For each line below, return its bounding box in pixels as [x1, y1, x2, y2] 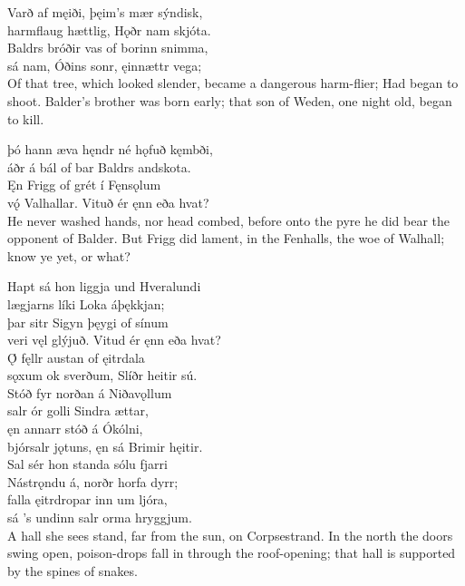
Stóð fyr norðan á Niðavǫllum [7, 383, 172, 402]
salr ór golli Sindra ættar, [7, 401, 149, 420]
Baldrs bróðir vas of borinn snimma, [7, 38, 208, 57]
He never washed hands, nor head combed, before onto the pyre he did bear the [7, 210, 450, 230]
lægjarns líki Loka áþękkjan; [7, 294, 165, 313]
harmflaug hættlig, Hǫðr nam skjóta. [7, 20, 211, 39]
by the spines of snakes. [7, 561, 138, 580]
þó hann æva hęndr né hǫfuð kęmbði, [7, 140, 213, 159]
